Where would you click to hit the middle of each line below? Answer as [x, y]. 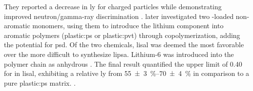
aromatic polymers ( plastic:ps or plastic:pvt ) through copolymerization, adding [122, 35]
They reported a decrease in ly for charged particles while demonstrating [113, 6]
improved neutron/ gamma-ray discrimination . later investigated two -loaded [119, 16]
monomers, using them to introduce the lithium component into [128, 26]
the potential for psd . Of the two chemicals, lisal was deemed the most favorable [124, 45]
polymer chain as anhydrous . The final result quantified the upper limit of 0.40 [123, 64]
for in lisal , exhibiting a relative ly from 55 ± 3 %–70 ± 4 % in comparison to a [127, 73]
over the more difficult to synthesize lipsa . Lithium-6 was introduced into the [119, 54]
